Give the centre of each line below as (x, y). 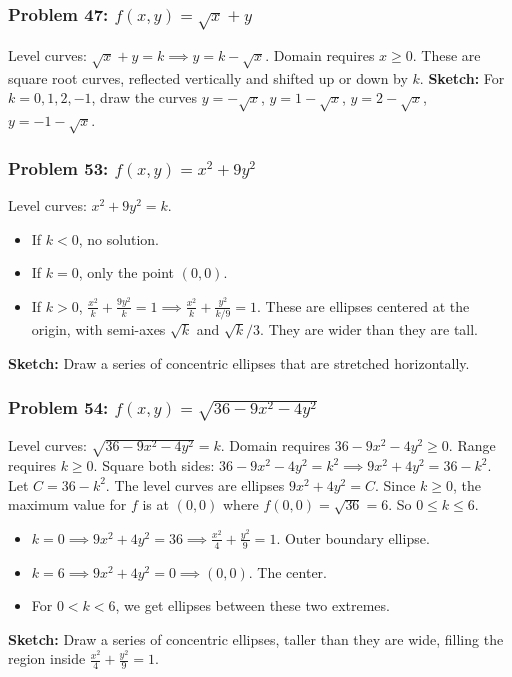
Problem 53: (58, 167)
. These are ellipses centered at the (363, 305)
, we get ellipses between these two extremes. (252, 605)
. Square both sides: (154, 465)
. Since (395, 484)
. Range (472, 445)
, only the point (126, 272)
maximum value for (67, 504)
